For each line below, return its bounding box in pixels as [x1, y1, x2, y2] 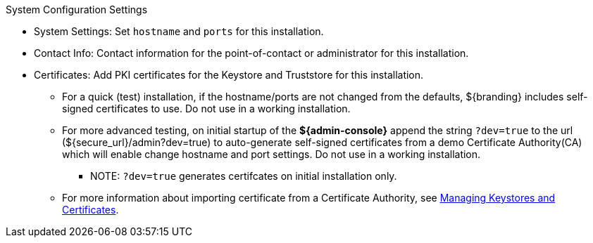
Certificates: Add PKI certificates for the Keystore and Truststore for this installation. [34, 69, 424, 81]
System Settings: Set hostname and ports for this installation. [34, 25, 324, 37]
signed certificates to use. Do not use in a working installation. [62, 103, 351, 114]
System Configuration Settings [6, 4, 148, 15]
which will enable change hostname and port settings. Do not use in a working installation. [62, 148, 481, 160]
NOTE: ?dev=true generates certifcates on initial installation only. [90, 170, 397, 182]
